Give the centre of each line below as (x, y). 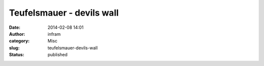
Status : (17, 55)
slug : (14, 48)
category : (19, 41)
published (58, 55)
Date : (15, 27)
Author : (17, 34)
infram (54, 34)
